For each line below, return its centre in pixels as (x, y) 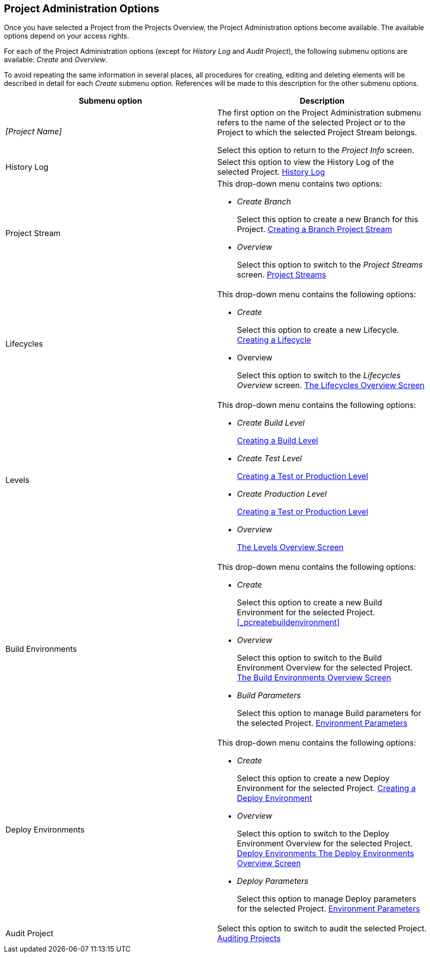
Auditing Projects (249, 938)
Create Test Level (270, 459)
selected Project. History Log (271, 172)
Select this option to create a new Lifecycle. (318, 330)
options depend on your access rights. (67, 36)
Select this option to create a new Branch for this (328, 219)
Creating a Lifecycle (274, 340)
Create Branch (264, 202)
